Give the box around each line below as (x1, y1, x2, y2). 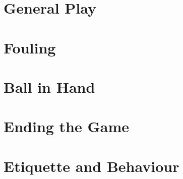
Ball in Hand (4, 76, 95, 97)
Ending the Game (4, 116, 130, 137)
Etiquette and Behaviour (4, 155, 179, 176)
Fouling (4, 37, 56, 57)
